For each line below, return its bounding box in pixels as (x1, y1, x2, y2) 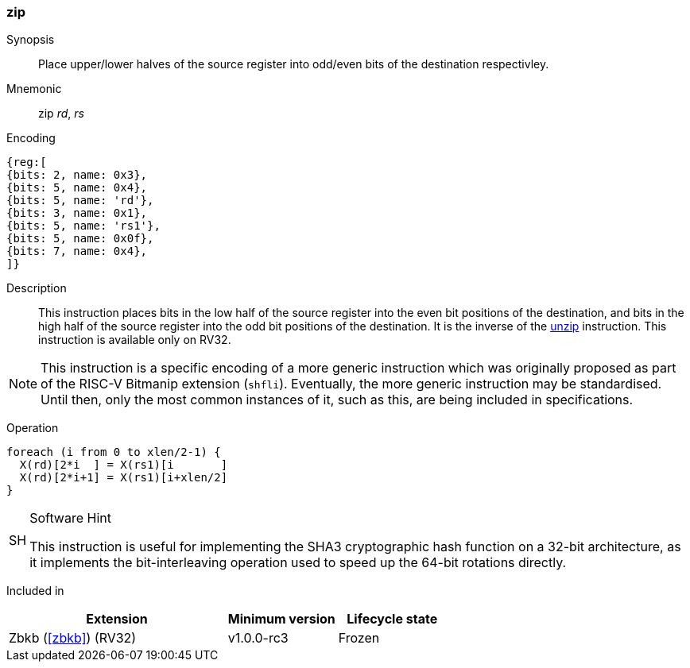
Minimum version (227, 611, 335, 627)
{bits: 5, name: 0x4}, (6, 181, 148, 195)
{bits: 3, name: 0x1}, (6, 207, 148, 220)
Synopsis (6, 33, 55, 47)
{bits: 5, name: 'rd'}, (6, 194, 154, 207)
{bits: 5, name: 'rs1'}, (6, 219, 161, 233)
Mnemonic (6, 82, 62, 96)
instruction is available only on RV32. (38, 333, 231, 347)
